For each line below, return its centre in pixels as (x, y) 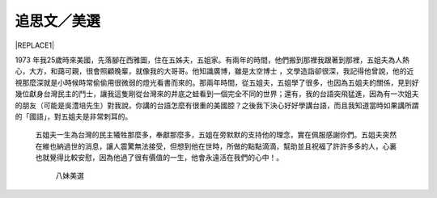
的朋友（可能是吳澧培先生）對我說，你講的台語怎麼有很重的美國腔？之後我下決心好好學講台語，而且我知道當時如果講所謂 (217, 105)
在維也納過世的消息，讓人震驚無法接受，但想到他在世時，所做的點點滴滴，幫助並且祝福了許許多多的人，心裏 (216, 146)
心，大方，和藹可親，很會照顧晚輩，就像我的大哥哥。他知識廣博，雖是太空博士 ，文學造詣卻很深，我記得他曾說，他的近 (214, 71)
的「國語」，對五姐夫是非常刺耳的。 (74, 116)
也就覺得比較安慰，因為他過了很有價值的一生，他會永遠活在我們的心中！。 (159, 158)
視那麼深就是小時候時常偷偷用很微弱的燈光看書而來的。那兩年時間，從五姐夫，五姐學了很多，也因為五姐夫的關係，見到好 (217, 82)
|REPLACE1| (35, 45)
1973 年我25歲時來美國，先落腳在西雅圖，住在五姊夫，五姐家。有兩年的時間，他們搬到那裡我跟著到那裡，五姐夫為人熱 (212, 60)
